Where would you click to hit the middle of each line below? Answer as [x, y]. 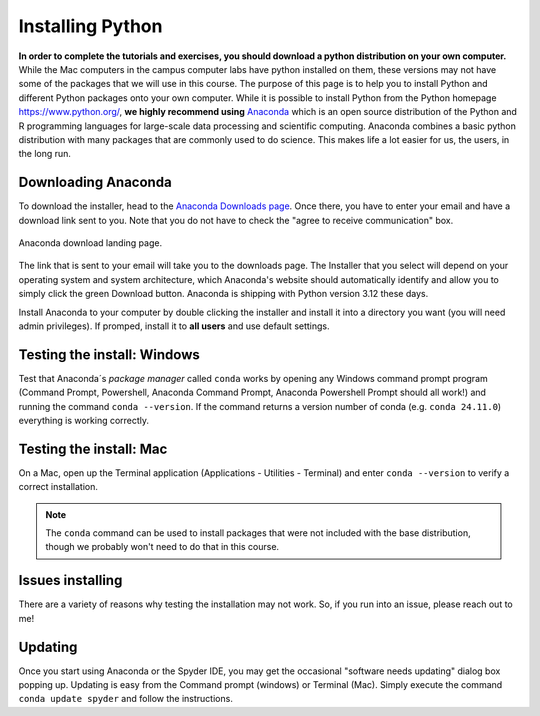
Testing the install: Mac [93, 448]
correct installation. [58, 487]
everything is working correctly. [84, 420]
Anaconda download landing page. [90, 242]
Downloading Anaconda [95, 182]
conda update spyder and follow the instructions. [126, 699]
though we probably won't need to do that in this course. [162, 547]
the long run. [45, 154]
